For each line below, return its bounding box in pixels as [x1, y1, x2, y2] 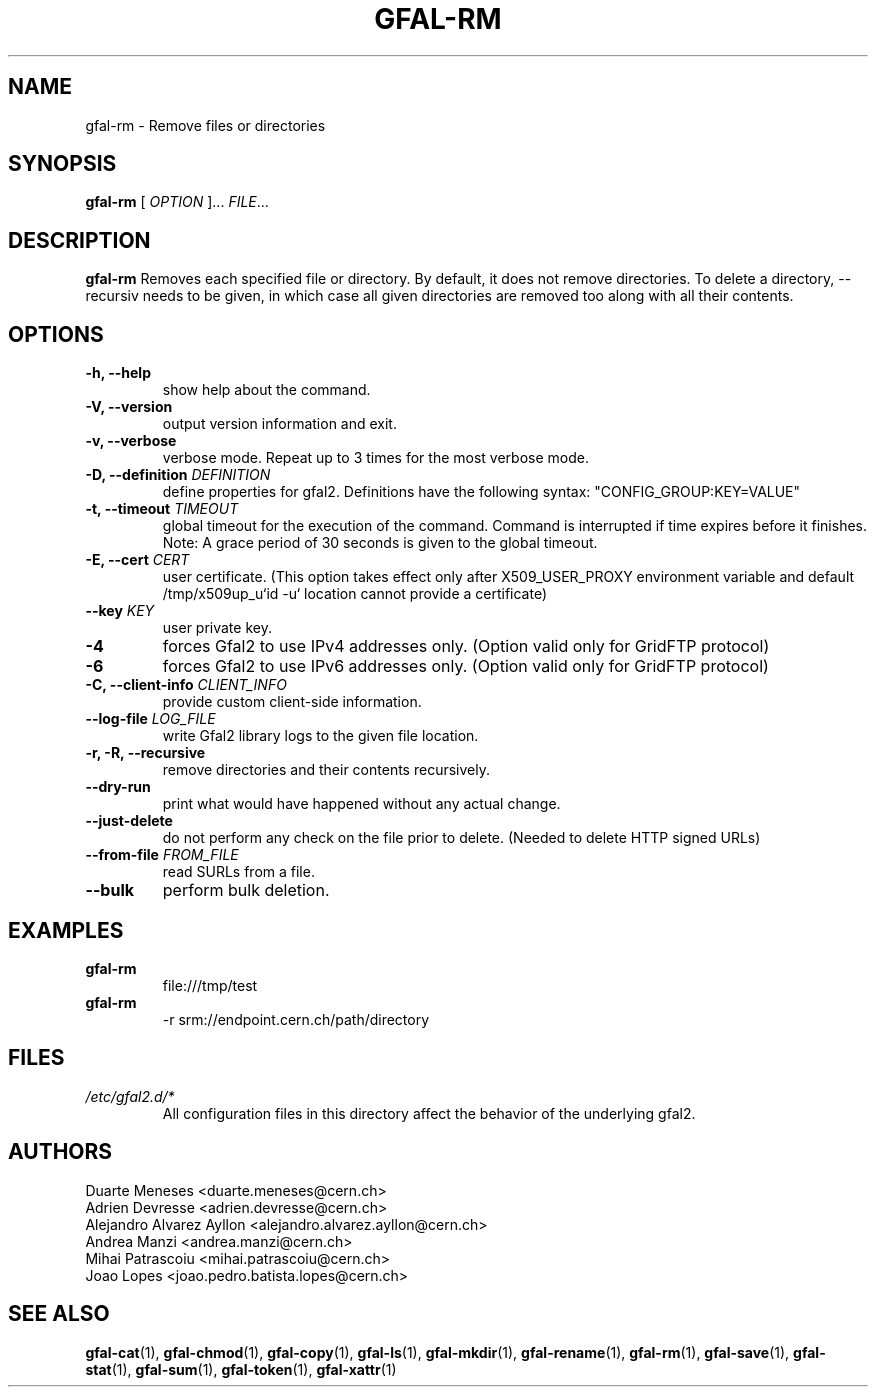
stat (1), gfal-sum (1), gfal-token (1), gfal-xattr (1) [85, 1360, 397, 1378]
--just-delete [85, 812, 173, 830]
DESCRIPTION [8, 227, 151, 253]
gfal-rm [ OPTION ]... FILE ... [85, 193, 269, 211]
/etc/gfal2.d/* [85, 1087, 175, 1105]
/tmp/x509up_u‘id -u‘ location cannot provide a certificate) [162, 585, 548, 603]
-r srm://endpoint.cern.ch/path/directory [162, 1010, 430, 1028]
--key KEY [85, 602, 155, 620]
